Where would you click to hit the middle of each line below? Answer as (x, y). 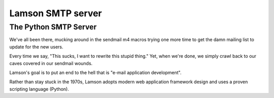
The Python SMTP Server (53, 27)
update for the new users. (36, 47)
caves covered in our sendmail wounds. (51, 63)
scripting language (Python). (39, 89)
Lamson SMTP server (56, 13)
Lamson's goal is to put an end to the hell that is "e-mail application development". (96, 72)
